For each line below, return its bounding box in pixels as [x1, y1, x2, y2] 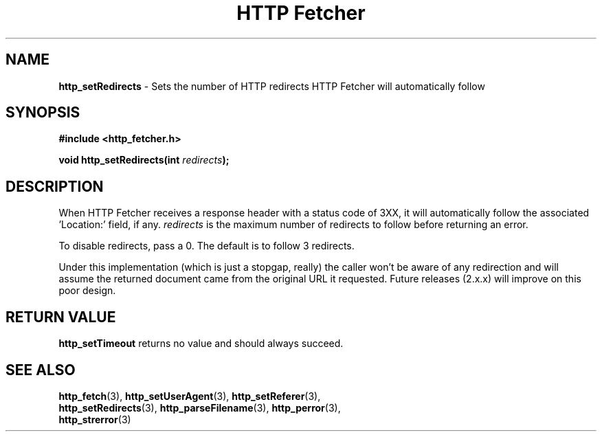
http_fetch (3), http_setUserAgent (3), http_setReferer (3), [58, 390, 321, 402]
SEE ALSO [5, 361, 76, 379]
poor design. [58, 284, 116, 297]
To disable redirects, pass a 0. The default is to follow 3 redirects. [58, 240, 355, 252]
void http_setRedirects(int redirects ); [58, 154, 230, 166]
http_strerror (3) [58, 413, 131, 425]
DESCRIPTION [5, 177, 104, 195]
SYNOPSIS [5, 104, 80, 122]
